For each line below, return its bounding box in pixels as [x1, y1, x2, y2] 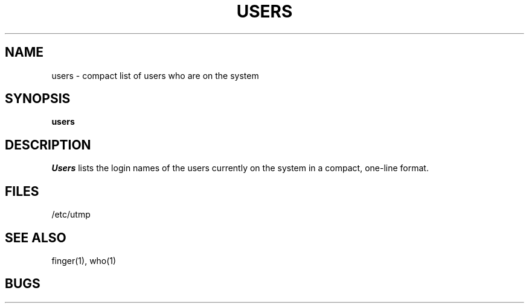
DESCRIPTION [5, 137, 91, 152]
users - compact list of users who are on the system [51, 70, 259, 81]
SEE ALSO [5, 230, 66, 245]
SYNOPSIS [5, 91, 71, 107]
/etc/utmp [51, 209, 91, 220]
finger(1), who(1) [51, 255, 117, 266]
